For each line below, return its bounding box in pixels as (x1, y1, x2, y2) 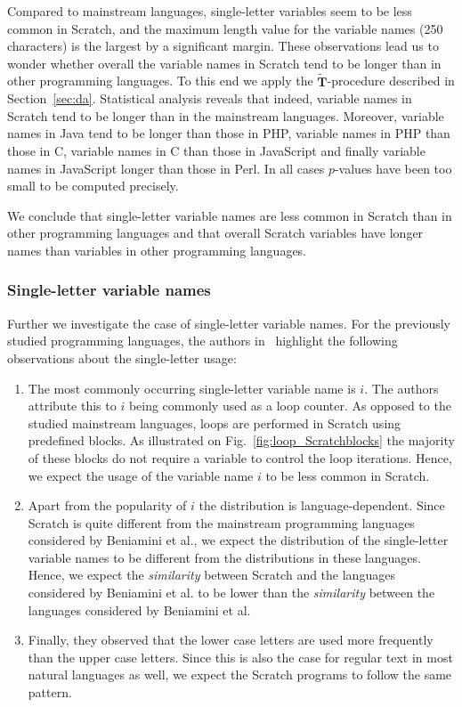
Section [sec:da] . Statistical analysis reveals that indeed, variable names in (7, 89, 412, 108)
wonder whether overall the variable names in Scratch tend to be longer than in (7, 53, 442, 72)
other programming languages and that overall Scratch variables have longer (7, 223, 424, 242)
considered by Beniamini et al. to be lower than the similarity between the (28, 583, 435, 602)
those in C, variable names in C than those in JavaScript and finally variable (7, 141, 426, 159)
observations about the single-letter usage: (7, 348, 237, 367)
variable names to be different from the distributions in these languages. (28, 548, 421, 566)
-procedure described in (327, 71, 455, 90)
